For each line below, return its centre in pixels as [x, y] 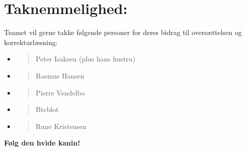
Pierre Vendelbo [60, 92]
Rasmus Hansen [60, 75]
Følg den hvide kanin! [42, 143]
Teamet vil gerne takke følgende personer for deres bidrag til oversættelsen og [123, 32]
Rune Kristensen [61, 126]
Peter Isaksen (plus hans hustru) [85, 59]
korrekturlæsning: [31, 42]
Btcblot [47, 109]
